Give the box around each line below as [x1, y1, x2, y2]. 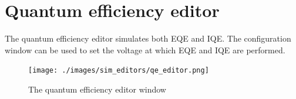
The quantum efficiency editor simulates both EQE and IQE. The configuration [5, 32, 291, 45]
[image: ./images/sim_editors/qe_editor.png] [28, 66, 209, 75]
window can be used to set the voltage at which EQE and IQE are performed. [5, 43, 285, 56]
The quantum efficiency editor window [28, 83, 166, 95]
